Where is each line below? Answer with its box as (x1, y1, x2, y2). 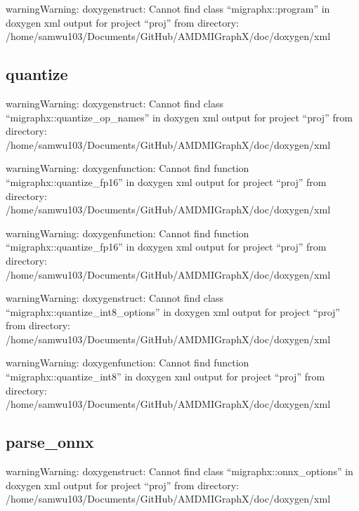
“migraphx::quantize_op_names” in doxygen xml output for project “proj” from (6, 109, 353, 124)
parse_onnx (6, 431, 94, 453)
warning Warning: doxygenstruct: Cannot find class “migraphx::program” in (6, 1, 330, 15)
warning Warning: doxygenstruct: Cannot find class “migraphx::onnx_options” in (6, 464, 353, 479)
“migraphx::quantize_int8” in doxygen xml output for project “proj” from (6, 369, 325, 384)
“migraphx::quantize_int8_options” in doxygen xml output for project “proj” (6, 304, 340, 319)
